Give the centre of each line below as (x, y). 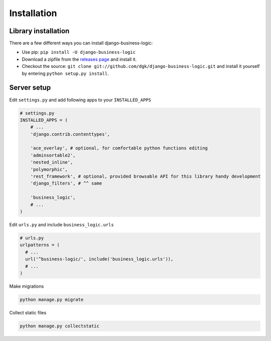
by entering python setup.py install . (65, 73)
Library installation (39, 31)
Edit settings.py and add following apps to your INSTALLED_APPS (80, 100)
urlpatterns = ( (40, 245)
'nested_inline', (52, 162)
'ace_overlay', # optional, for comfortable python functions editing (119, 148)
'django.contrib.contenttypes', (70, 134)
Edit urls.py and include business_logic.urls (61, 224)
